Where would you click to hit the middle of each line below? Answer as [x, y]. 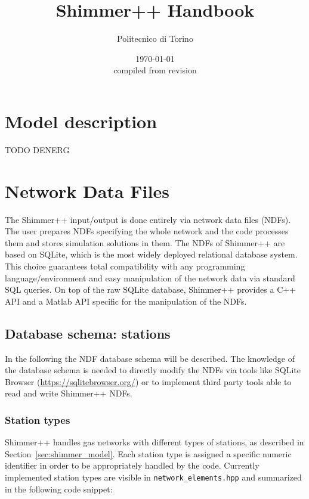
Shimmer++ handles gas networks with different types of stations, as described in [154, 442]
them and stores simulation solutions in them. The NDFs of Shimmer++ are [145, 242]
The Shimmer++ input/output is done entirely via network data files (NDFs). [148, 219]
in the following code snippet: [59, 489]
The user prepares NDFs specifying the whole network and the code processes [147, 231]
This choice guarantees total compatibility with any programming [125, 266]
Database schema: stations [88, 333]
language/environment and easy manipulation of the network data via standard [150, 278]
